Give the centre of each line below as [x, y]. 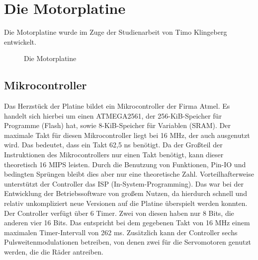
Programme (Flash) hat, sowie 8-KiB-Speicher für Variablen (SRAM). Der [117, 125]
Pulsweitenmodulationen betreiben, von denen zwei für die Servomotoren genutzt [128, 242]
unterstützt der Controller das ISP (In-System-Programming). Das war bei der [124, 183]
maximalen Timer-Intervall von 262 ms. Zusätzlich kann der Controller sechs [121, 232]
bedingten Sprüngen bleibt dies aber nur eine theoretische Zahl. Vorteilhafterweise [129, 174]
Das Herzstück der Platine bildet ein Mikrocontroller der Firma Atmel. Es [117, 106]
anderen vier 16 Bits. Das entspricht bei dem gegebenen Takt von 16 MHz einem [127, 223]
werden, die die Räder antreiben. [54, 252]
